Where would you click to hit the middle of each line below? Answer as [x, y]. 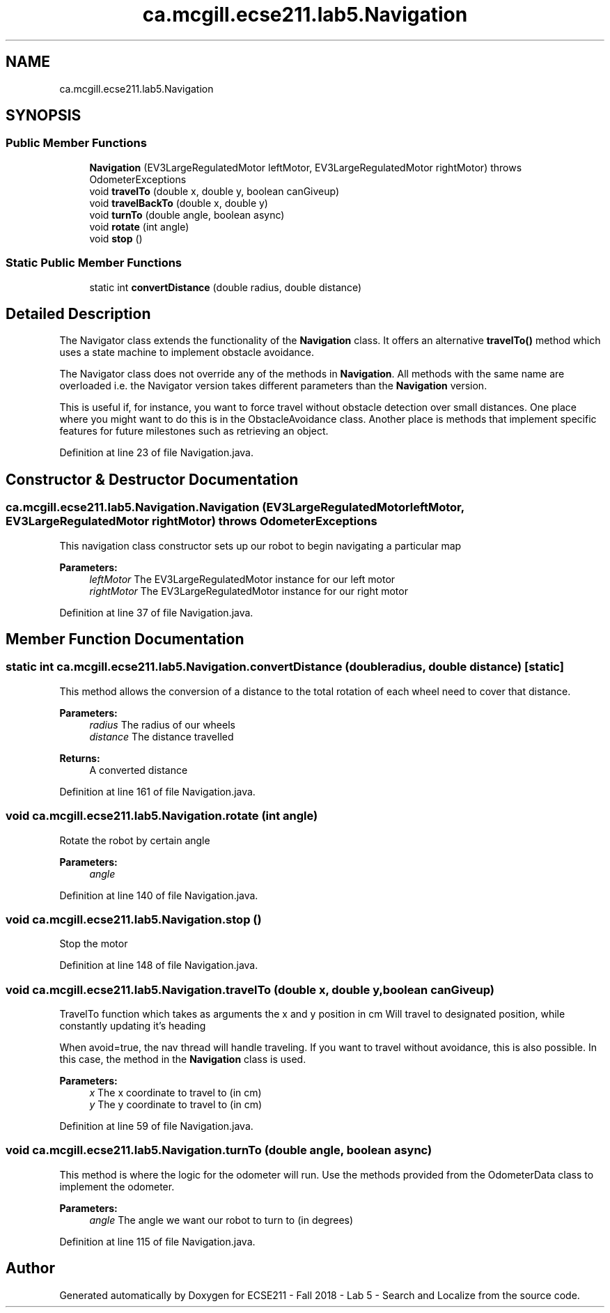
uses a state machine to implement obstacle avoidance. [187, 352]
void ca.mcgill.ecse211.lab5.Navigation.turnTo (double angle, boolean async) [219, 1150]
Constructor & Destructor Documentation [152, 479]
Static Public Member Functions [94, 263]
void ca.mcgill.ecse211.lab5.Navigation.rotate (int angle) [162, 816]
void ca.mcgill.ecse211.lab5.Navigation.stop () [134, 919]
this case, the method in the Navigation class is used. [183, 1059]
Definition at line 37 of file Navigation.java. [156, 612]
